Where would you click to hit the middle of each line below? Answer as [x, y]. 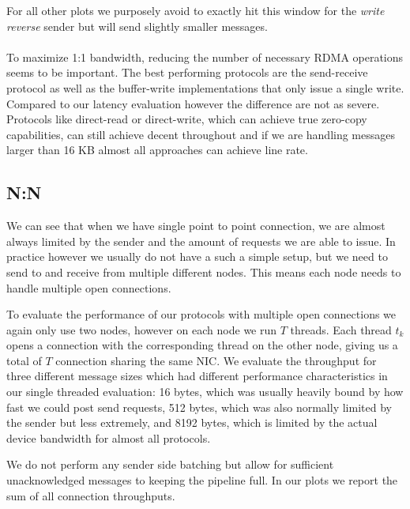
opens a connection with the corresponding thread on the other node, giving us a [202, 345]
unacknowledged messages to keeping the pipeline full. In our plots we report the [202, 480]
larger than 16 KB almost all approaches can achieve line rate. [157, 150]
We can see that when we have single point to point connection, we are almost [196, 226]
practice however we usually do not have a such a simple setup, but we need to [197, 256]
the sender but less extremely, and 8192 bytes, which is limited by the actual [192, 422]
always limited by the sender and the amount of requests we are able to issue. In [201, 241]
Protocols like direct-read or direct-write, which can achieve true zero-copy [187, 119]
